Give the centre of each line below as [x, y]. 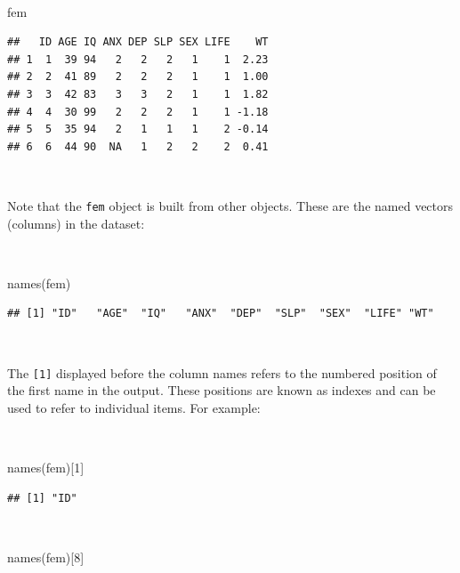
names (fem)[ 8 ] [46, 557]
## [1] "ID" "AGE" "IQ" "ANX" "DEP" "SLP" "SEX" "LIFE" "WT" [221, 314]
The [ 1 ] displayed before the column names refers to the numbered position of [222, 372]
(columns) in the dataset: [76, 223]
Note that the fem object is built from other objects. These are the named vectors [230, 205]
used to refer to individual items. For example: [134, 407]
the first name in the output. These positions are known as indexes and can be [222, 390]
